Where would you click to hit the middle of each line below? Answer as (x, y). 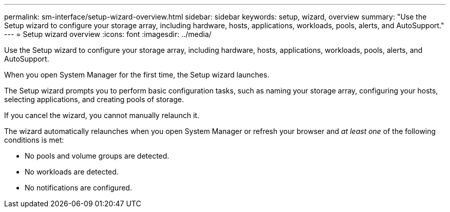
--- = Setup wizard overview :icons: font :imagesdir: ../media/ (108, 34)
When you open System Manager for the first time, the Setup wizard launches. (137, 75)
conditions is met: (34, 140)
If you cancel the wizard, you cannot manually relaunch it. (102, 115)
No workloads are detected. (72, 172)
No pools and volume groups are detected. (97, 156)
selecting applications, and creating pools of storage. (94, 99)
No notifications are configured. (78, 188)
